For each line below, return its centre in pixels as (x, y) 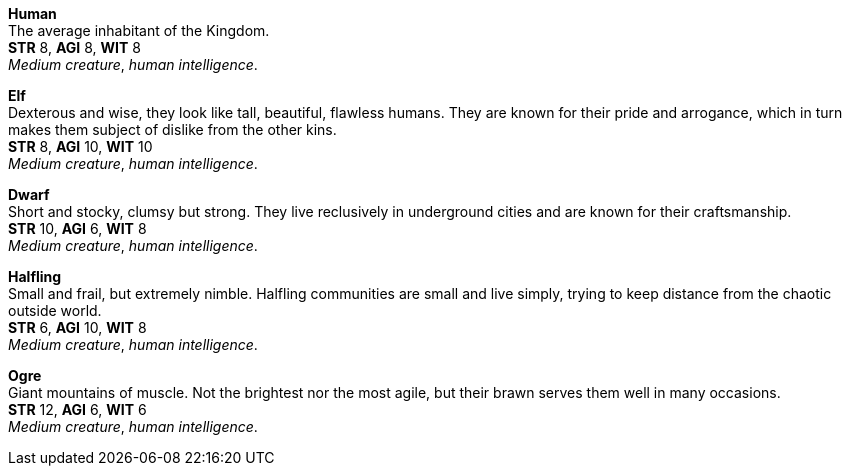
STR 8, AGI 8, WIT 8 (74, 47)
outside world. (55, 310)
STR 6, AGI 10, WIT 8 (77, 327)
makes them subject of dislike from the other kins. (172, 129)
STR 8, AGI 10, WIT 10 (80, 146)
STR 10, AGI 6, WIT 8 (77, 228)
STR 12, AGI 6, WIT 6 (77, 409)
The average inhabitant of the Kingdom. (139, 30)
